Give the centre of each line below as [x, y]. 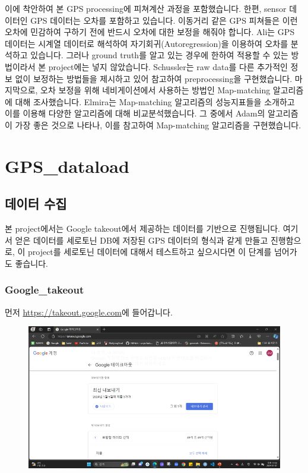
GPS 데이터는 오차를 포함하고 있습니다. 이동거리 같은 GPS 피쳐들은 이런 [164, 20]
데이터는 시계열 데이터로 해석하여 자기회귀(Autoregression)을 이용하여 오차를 [147, 43]
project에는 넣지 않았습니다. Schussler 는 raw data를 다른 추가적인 [168, 66]
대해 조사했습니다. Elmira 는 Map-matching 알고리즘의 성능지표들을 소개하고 [155, 101]
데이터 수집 [36, 204]
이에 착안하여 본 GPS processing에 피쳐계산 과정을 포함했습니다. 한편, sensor [146, 8]
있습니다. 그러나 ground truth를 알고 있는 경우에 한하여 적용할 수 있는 [159, 55]
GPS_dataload [67, 165]
